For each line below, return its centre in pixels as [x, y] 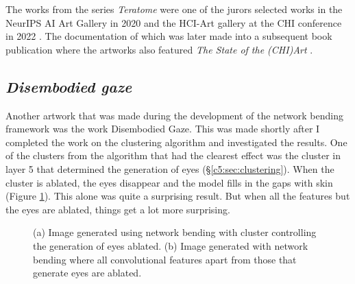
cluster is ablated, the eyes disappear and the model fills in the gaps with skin [169, 182]
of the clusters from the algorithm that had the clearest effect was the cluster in [173, 155]
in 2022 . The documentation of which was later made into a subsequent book [169, 36]
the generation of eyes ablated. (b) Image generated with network [171, 245]
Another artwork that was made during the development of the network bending [175, 115]
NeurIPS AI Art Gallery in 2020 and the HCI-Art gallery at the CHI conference [174, 22]
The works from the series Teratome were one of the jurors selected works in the [174, 9]
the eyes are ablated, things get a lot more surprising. [118, 209]
